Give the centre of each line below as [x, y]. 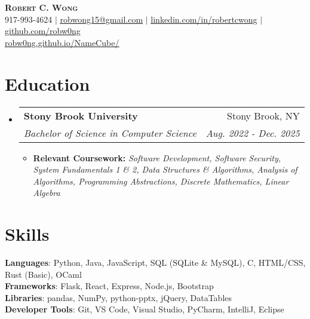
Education [47, 83]
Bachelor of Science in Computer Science [110, 133]
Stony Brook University [81, 115]
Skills [27, 234]
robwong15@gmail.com [102, 19]
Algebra [47, 193]
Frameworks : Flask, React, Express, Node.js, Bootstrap [109, 286]
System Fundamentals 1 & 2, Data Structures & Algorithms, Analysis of [165, 169]
